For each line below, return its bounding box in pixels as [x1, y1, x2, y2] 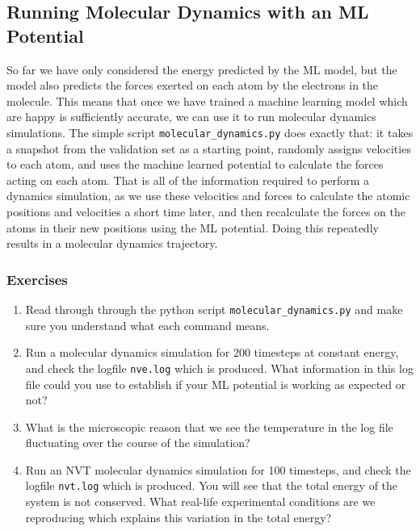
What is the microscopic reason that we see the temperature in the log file [25, 418, 393, 435]
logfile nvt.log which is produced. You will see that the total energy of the [25, 477, 398, 494]
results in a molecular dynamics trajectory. [6, 235, 218, 252]
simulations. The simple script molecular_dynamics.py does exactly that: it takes [6, 123, 414, 140]
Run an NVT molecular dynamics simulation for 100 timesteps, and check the [25, 461, 411, 478]
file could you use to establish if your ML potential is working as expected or [25, 375, 406, 392]
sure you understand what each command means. [25, 316, 270, 333]
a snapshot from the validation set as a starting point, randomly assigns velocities [6, 140, 411, 157]
